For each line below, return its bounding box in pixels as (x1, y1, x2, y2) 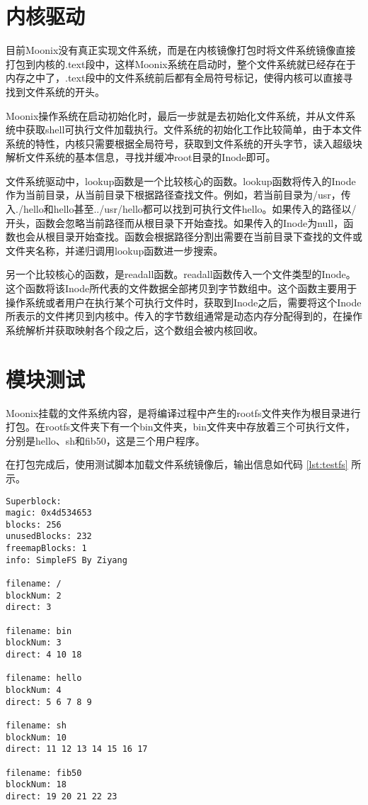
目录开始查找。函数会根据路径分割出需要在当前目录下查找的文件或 (54, 229, 362, 244)
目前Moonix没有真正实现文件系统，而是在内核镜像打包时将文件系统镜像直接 (6, 43, 356, 57)
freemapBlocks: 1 (6, 543, 87, 554)
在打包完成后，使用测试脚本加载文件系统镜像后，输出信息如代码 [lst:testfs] (6, 457, 348, 472)
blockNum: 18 (6, 779, 67, 790)
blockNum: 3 (6, 638, 62, 648)
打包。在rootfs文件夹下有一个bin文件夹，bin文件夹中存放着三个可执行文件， (6, 419, 356, 434)
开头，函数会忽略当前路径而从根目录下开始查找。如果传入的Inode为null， (6, 215, 344, 230)
